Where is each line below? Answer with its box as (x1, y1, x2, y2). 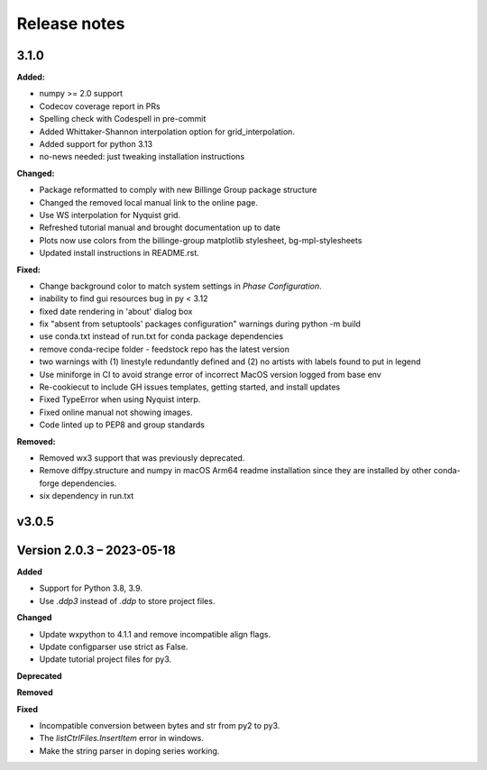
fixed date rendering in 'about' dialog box (39, 306, 193, 316)
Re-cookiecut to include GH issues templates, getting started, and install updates (39, 381, 341, 392)
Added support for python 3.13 (39, 139, 153, 150)
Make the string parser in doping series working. (39, 745, 220, 756)
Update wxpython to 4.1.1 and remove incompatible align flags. (39, 628, 271, 639)
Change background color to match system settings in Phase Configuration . (39, 280, 322, 291)
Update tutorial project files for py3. (39, 654, 172, 665)
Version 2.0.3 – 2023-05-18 (16, 543, 176, 558)
